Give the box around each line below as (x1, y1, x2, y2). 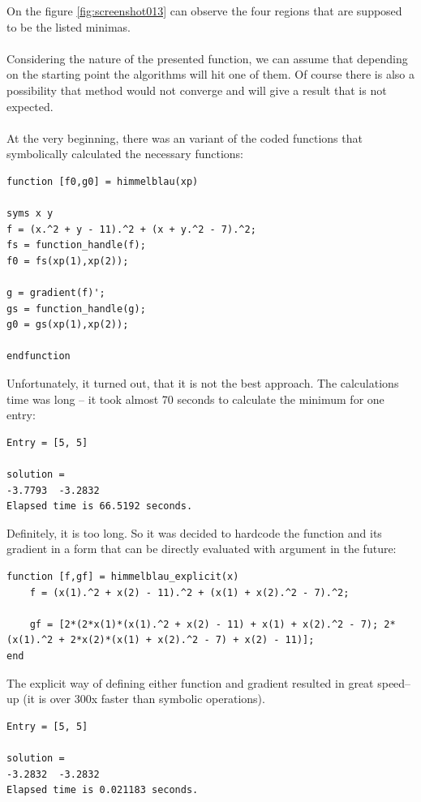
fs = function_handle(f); (6, 239, 146, 251)
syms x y (6, 208, 54, 220)
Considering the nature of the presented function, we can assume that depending (6, 49, 408, 66)
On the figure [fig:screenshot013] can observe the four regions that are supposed (6, 2, 402, 19)
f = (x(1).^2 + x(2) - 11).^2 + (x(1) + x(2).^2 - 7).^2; (29, 586, 350, 598)
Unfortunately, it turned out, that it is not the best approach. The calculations (6, 375, 399, 392)
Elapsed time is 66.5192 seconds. (6, 500, 193, 513)
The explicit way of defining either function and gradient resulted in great (6, 674, 374, 691)
